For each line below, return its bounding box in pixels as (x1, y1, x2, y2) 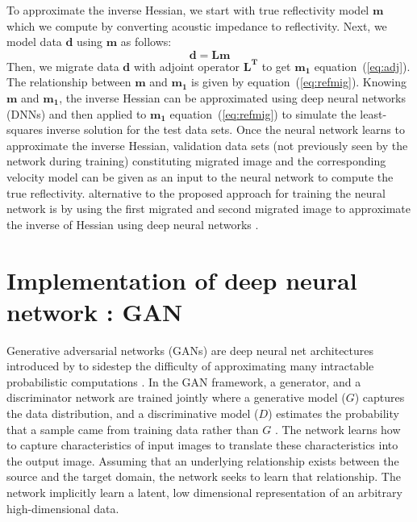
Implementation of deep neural (6, 263, 357, 296)
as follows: (120, 33, 172, 50)
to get (261, 57, 291, 74)
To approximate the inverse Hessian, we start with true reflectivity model (6, 2, 369, 18)
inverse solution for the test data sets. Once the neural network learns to (46, 121, 405, 138)
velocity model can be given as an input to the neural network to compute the (6, 168, 394, 185)
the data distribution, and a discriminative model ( (6, 405, 259, 421)
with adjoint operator (133, 57, 240, 74)
